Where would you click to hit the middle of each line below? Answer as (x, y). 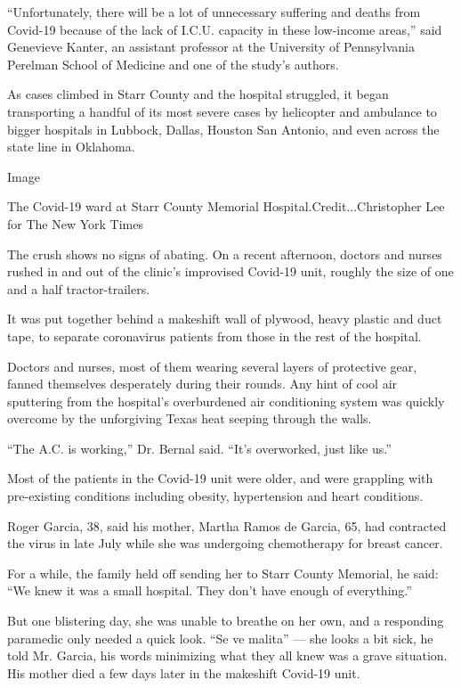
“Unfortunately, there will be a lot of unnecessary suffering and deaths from (214, 12)
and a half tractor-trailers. (79, 288)
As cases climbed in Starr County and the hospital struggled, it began (198, 94)
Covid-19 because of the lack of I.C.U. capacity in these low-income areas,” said (225, 29)
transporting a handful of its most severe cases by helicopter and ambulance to (222, 111)
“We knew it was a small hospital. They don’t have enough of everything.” (210, 590)
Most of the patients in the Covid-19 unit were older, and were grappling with (220, 478)
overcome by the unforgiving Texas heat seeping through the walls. (190, 418)
